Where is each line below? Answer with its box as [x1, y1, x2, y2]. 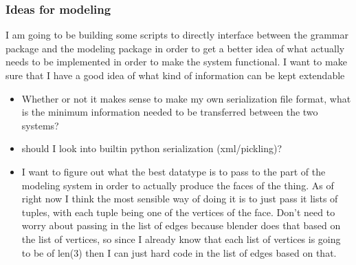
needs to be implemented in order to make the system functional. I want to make [5, 54, 347, 69]
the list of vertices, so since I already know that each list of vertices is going [21, 231, 341, 246]
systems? [21, 118, 59, 132]
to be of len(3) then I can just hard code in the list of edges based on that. [21, 245, 337, 259]
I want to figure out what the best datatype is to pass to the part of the [21, 164, 326, 178]
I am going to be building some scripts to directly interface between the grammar [5, 28, 348, 42]
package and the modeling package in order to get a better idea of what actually [5, 41, 345, 55]
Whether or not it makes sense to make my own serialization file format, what [21, 91, 351, 105]
